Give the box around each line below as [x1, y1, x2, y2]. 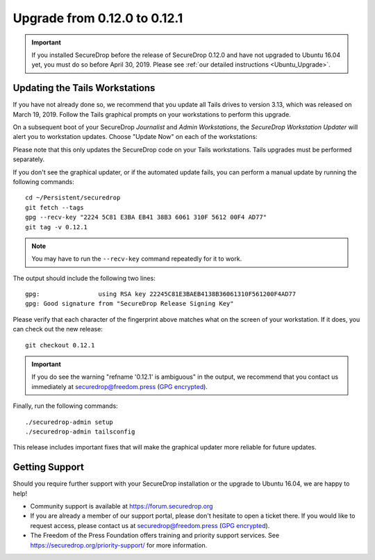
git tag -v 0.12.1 [25, 223, 88, 231]
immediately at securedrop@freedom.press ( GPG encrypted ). [31, 382, 208, 390]
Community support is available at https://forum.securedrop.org [30, 502, 213, 511]
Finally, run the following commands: [12, 402, 118, 410]
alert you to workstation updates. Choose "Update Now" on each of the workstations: [12, 133, 258, 141]
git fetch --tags [25, 204, 84, 211]
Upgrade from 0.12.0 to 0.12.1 [12, 10, 183, 26]
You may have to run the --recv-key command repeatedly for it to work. [31, 254, 242, 263]
